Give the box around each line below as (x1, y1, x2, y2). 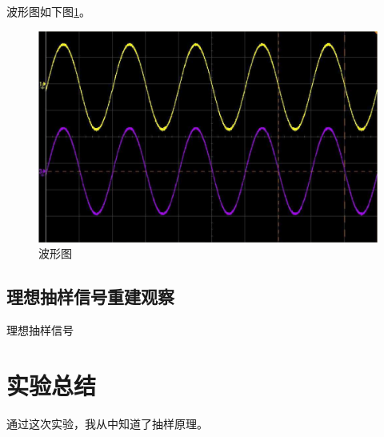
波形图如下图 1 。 (6, 3, 90, 19)
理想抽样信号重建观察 (6, 284, 174, 309)
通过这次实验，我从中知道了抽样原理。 (6, 415, 208, 431)
